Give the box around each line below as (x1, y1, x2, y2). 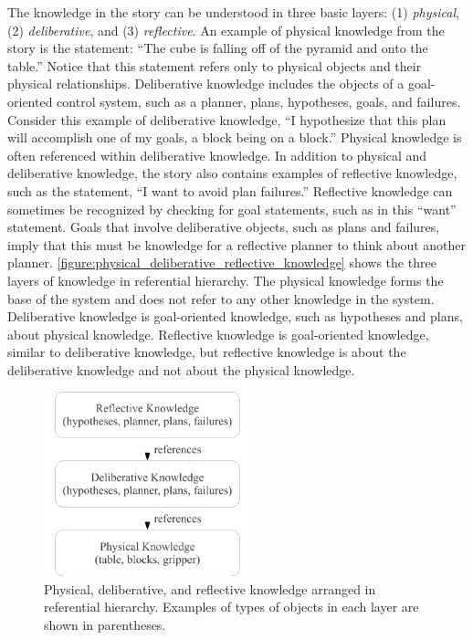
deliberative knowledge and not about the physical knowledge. (7, 360, 355, 379)
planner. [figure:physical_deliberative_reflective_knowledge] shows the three (7, 253, 436, 272)
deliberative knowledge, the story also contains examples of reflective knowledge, (7, 163, 457, 183)
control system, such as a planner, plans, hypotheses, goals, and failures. (57, 91, 461, 110)
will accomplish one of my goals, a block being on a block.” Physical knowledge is (7, 128, 462, 147)
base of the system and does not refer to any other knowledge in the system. (7, 289, 435, 308)
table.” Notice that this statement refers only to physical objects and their (7, 56, 422, 75)
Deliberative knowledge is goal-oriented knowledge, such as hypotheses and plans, (7, 307, 463, 326)
